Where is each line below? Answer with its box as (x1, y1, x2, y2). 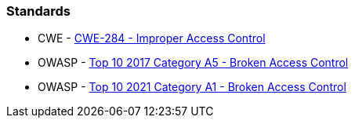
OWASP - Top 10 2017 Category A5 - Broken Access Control (38, 56, 349, 70)
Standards (6, 3, 71, 19)
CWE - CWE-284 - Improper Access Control (38, 31, 266, 46)
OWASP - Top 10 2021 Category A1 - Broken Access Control (38, 80, 346, 94)
